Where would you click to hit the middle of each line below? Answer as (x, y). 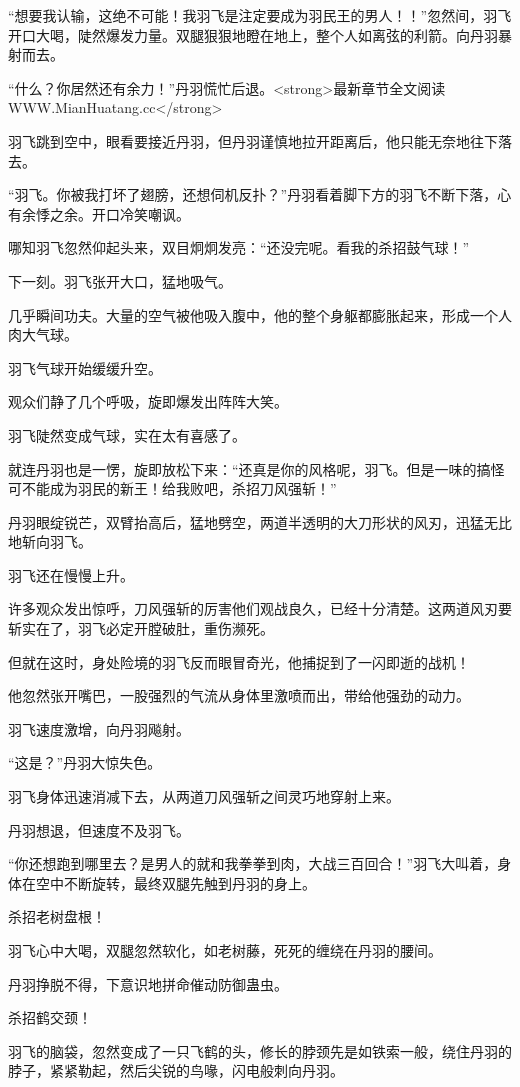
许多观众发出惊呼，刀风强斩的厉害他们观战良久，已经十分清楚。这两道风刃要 (260, 608)
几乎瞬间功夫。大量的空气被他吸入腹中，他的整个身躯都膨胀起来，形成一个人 (260, 314)
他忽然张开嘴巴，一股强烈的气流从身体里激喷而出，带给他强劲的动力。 (239, 695)
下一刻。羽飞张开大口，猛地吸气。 (120, 280)
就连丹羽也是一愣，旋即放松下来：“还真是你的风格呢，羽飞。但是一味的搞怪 (256, 468)
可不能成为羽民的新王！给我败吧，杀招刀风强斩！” (172, 488)
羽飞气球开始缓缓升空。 (85, 367)
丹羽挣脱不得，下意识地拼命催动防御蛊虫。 (148, 983)
